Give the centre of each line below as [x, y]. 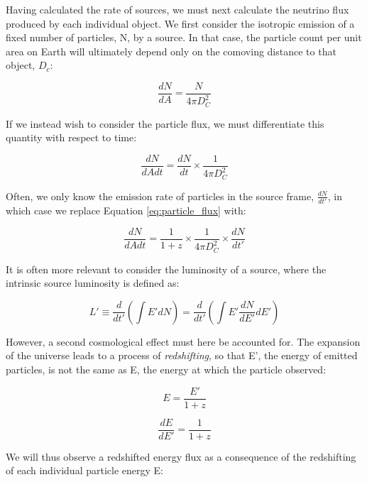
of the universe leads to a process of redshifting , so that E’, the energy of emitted [182, 355]
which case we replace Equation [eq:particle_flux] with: [126, 210]
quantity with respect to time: [71, 137]
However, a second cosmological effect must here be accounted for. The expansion [183, 341]
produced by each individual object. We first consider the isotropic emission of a [180, 23]
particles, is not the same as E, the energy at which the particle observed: [166, 369]
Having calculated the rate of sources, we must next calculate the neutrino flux [177, 9]
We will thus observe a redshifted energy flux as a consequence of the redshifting [181, 456]
